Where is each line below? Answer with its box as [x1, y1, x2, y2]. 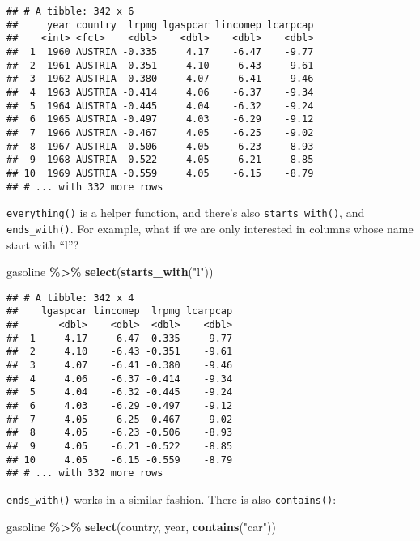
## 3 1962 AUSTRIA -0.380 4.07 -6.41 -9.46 [6, 73, 314, 85]
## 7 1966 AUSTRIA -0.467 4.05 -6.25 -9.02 [6, 126, 314, 138]
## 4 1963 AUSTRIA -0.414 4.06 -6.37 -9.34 [6, 86, 314, 98]
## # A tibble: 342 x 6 [6, 6, 134, 17]
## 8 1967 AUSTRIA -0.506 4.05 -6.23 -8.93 [6, 140, 314, 152]
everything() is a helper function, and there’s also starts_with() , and [6, 204, 365, 221]
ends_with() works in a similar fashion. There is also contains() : [6, 490, 337, 507]
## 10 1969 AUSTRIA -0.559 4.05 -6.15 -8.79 [6, 167, 314, 179]
